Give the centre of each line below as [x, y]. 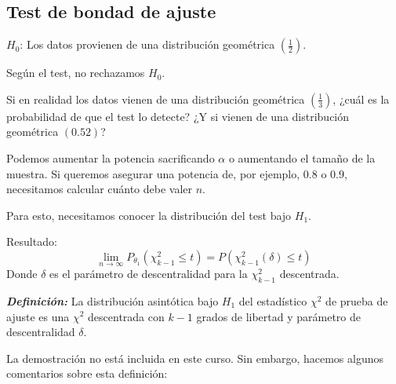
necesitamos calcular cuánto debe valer [100, 189]
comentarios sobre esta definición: [87, 373]
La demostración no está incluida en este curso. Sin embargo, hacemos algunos [195, 358]
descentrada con [126, 316]
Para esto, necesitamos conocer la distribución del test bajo [149, 215]
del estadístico [273, 300]
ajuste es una [38, 316]
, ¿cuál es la [361, 99]
